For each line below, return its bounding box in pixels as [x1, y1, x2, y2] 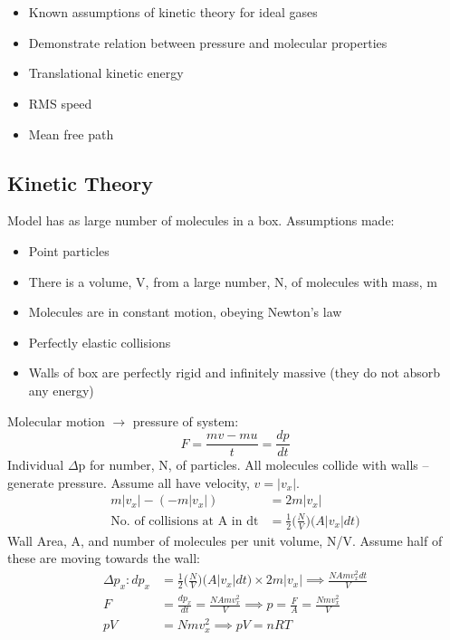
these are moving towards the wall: [7, 549, 200, 568]
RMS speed [28, 93, 92, 112]
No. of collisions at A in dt [110, 514, 259, 528]
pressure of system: [132, 411, 239, 430]
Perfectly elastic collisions [28, 332, 171, 351]
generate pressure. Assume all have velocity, [7, 473, 250, 492]
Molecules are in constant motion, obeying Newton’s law [28, 302, 342, 321]
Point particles [28, 241, 110, 260]
